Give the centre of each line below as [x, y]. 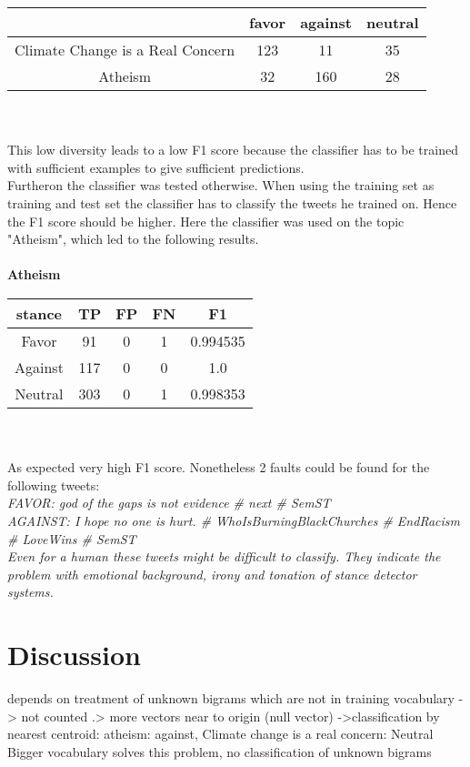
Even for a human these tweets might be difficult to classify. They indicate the [224, 556]
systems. [30, 592]
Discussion [74, 655]
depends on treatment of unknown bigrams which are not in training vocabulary [231, 698]
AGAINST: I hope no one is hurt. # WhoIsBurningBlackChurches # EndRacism [234, 520]
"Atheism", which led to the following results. [133, 239]
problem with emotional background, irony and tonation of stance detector [212, 574]
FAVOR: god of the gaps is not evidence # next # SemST [169, 503]
